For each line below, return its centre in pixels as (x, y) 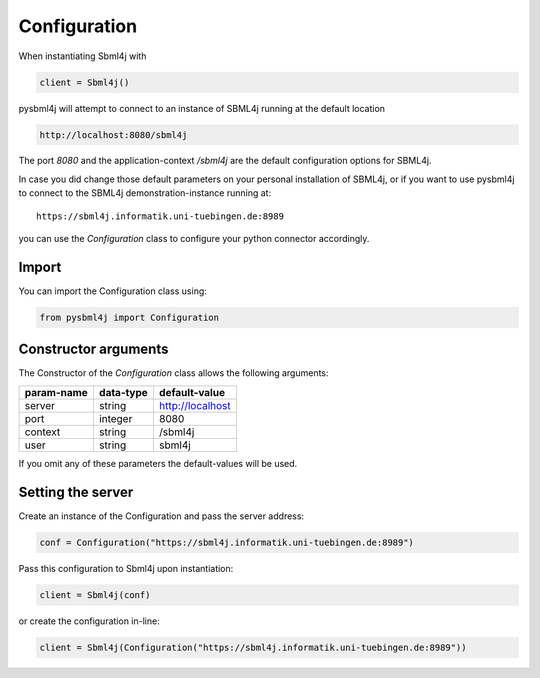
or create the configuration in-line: (89, 621)
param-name (56, 392)
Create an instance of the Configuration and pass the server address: (161, 516)
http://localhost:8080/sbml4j (113, 134)
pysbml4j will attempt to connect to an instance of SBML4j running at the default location (201, 108)
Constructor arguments (93, 349)
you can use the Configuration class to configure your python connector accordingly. (194, 239)
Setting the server (76, 491)
